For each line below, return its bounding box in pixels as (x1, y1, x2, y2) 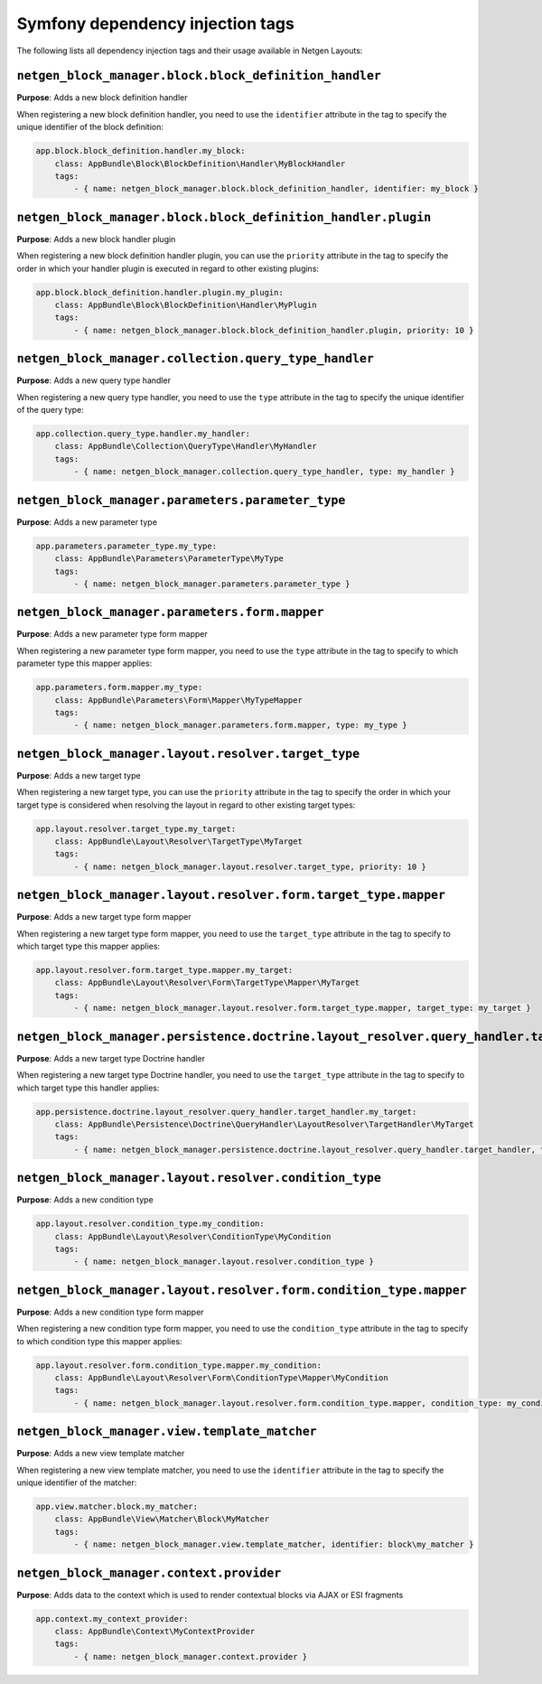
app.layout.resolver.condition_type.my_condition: (35, 1219, 266, 1229)
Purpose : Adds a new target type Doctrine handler (16, 1052, 205, 1063)
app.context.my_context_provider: (35, 1614, 189, 1623)
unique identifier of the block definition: (16, 122, 164, 133)
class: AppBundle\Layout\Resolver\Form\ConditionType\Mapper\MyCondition (54, 1372, 388, 1382)
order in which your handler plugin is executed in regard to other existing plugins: (16, 263, 320, 274)
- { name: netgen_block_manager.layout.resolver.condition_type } (73, 1257, 375, 1267)
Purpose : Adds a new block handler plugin (16, 233, 176, 244)
